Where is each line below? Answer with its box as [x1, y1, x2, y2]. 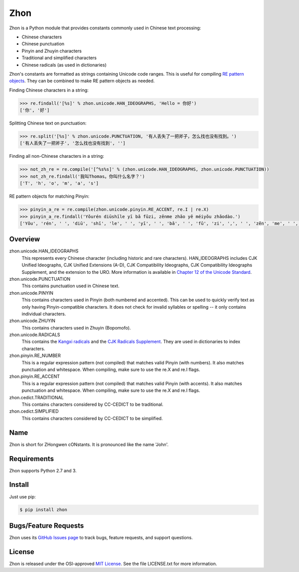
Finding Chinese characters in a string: [9, 87, 89, 93]
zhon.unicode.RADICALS [9, 332, 60, 338]
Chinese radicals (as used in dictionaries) [21, 62, 107, 68]
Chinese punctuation [21, 41, 65, 47]
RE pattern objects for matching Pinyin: [9, 193, 90, 199]
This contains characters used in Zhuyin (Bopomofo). [21, 325, 131, 331]
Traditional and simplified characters [21, 55, 97, 61]
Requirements [9, 455, 54, 463]
